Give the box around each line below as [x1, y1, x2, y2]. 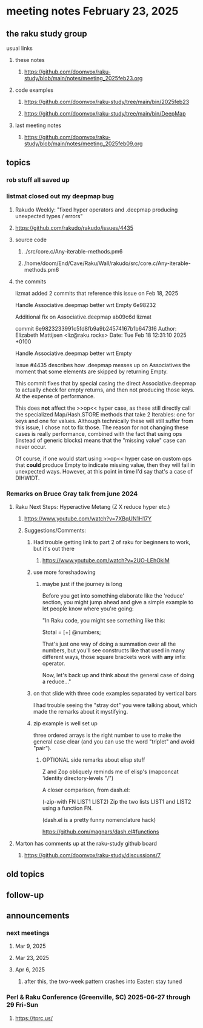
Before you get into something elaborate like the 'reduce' [42, 592, 185, 599]
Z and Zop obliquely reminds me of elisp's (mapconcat [42, 768, 179, 775]
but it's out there [33, 545, 75, 552]
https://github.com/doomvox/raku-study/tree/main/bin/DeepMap [24, 110, 186, 117]
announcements [6, 911, 70, 921]
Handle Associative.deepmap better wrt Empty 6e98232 [15, 301, 156, 308]
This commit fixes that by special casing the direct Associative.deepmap [15, 379, 196, 387]
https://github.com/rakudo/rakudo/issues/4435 [15, 224, 134, 232]
